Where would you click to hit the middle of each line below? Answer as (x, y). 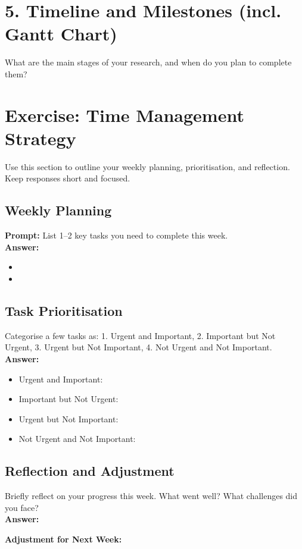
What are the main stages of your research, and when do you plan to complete (148, 62)
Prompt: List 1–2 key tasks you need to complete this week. (116, 235)
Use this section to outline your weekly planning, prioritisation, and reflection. (147, 166)
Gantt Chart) (61, 34)
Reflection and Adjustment (90, 471)
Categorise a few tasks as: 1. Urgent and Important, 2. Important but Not (140, 335)
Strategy (41, 138)
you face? (22, 507)
